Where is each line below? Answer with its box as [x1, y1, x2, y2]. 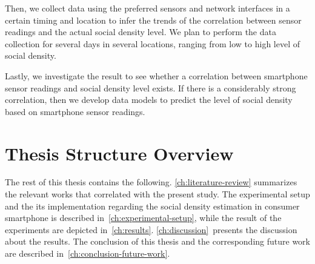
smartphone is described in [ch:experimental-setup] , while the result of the [5, 211, 282, 224]
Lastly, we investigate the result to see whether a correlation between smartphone [5, 69, 308, 82]
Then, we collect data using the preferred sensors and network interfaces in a [5, 2, 290, 14]
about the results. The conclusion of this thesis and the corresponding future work [5, 235, 310, 248]
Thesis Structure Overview [5, 140, 234, 165]
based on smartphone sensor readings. [5, 105, 145, 117]
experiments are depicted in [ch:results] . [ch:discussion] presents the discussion [5, 223, 297, 236]
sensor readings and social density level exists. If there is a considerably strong [5, 81, 296, 94]
